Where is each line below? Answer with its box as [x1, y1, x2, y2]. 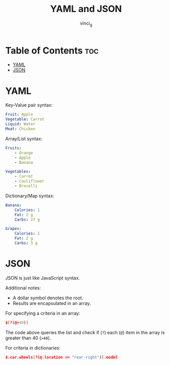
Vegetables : [5, 169, 31, 175]
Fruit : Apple [5, 112, 33, 117]
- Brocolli [14, 183, 38, 189]
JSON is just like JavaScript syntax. [5, 275, 80, 281]
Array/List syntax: [5, 136, 42, 142]
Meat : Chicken [5, 126, 36, 131]
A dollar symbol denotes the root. [12, 295, 83, 301]
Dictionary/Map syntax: [5, 193, 55, 199]
